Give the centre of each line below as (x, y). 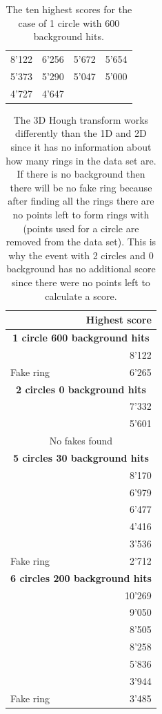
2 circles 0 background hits (81, 389)
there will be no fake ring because (81, 187)
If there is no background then (81, 174)
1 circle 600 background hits (81, 337)
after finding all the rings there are (81, 201)
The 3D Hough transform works (81, 119)
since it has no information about (81, 147)
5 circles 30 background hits (81, 457)
